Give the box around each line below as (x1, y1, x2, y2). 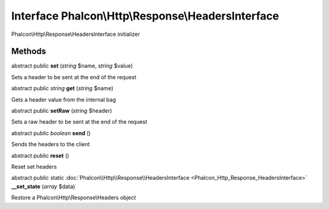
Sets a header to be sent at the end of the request (11, 73, 136, 80)
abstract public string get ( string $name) (11, 85, 114, 92)
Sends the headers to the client (11, 141, 90, 148)
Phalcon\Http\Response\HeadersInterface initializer (11, 30, 140, 38)
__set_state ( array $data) (11, 183, 76, 190)
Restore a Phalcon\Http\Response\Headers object (11, 194, 136, 201)
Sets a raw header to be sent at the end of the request (11, 118, 147, 126)
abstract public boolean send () (11, 129, 91, 136)
